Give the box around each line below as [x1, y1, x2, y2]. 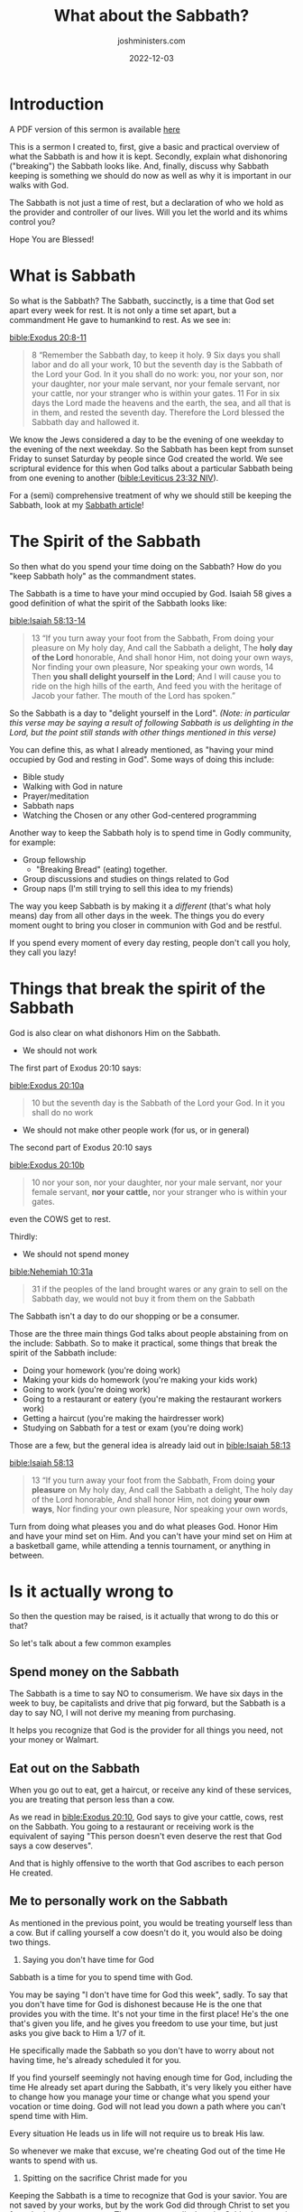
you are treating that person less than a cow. [9, 1794, 175, 1805]
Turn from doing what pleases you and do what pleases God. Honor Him [9, 1521, 279, 1532]
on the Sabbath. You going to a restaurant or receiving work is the [9, 1821, 254, 1832]
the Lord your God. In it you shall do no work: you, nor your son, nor [31, 368, 284, 379]
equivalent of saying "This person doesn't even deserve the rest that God [9, 1831, 282, 1842]
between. [9, 1550, 45, 1560]
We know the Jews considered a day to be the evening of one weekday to [9, 434, 284, 445]
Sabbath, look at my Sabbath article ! [9, 499, 144, 510]
